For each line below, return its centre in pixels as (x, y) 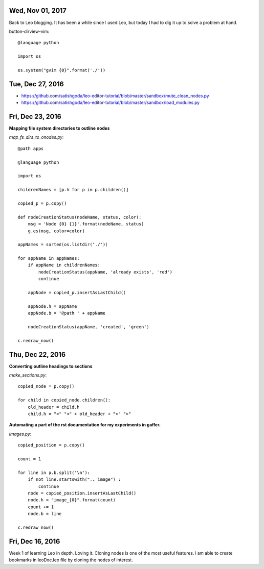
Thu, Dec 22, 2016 (37, 355)
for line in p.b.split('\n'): (54, 472)
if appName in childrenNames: (64, 265)
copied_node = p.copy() (46, 386)
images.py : (20, 434)
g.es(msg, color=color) (56, 231)
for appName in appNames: (49, 258)
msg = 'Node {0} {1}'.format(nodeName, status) (86, 224)
